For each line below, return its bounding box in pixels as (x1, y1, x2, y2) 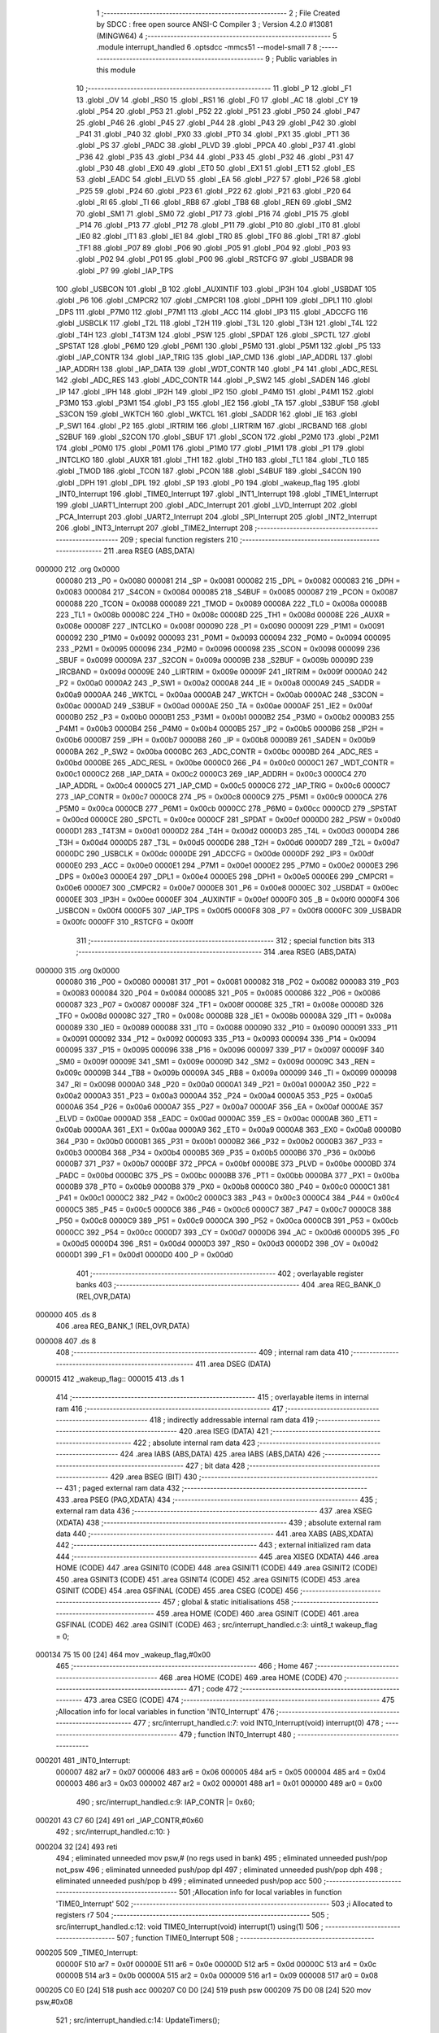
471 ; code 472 (188, 1684, 239, 1694)
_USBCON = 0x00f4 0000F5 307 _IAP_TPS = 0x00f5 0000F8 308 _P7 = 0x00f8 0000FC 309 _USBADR (55, 906, 402, 916)
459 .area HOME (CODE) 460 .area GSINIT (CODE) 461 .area (155, 1609, 359, 1618)
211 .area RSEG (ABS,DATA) (103, 546, 195, 555)
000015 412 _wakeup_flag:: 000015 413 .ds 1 (35, 1373, 185, 1383)
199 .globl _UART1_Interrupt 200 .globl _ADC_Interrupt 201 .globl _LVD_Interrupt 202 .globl (55, 500, 358, 510)
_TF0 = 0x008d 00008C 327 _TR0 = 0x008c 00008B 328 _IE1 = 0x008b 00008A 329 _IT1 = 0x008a (55, 1011, 392, 1021)
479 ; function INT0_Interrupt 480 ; (179, 1729, 296, 1739)
